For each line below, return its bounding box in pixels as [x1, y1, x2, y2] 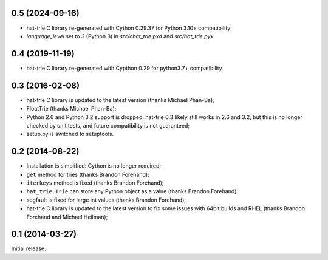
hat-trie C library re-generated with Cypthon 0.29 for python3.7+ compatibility [26, 64, 223, 72]
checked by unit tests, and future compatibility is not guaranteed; [26, 121, 190, 129]
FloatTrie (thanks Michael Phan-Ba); [26, 105, 117, 112]
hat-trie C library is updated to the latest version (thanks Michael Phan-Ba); [26, 96, 215, 103]
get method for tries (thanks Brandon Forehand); [26, 171, 150, 178]
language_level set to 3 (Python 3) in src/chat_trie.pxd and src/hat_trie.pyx [26, 32, 214, 39]
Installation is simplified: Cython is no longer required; [26, 162, 162, 169]
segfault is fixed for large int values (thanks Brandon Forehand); [26, 196, 186, 204]
